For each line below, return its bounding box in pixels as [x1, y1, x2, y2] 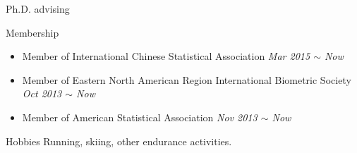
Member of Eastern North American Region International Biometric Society [22, 72, 351, 87]
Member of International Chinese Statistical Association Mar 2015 [22, 49, 310, 63]
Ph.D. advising [6, 1, 70, 16]
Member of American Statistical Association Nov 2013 [22, 109, 258, 124]
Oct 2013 [22, 86, 62, 101]
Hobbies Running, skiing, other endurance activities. [6, 133, 232, 148]
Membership [6, 25, 59, 39]
